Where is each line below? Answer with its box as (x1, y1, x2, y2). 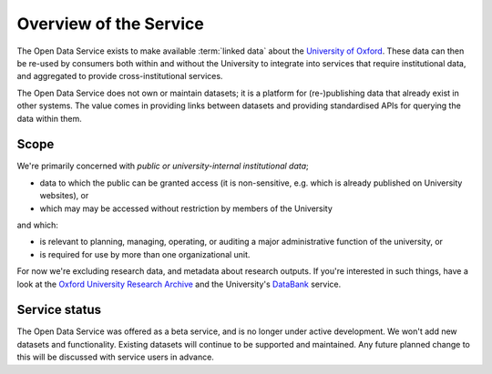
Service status (16, 302, 102, 318)
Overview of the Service (16, 14, 204, 34)
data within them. (16, 113, 82, 124)
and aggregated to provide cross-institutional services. (16, 71, 223, 82)
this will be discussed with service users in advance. (16, 351, 214, 363)
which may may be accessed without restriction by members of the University (39, 203, 333, 214)
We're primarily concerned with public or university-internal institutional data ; (16, 160, 309, 172)
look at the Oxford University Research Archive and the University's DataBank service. (16, 278, 342, 289)
